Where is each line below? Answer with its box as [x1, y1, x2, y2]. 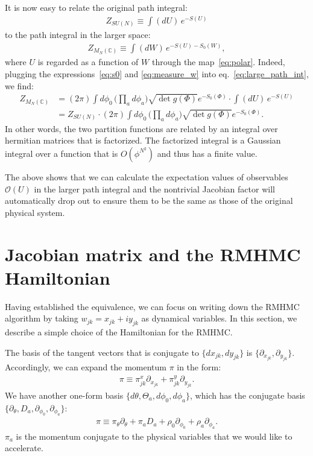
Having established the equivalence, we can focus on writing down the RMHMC [5, 300, 300, 312]
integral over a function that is [5, 147, 118, 159]
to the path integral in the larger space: [5, 28, 151, 41]
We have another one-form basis [5, 388, 124, 401]
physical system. [5, 206, 65, 218]
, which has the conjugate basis [190, 388, 305, 401]
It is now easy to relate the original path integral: [5, 1, 188, 13]
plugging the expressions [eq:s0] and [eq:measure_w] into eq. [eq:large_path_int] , [5, 67, 309, 80]
